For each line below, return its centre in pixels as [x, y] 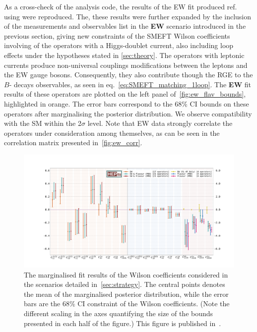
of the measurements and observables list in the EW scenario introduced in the [125, 26]
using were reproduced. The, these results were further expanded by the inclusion [128, 16]
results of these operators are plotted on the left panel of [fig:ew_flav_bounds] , [125, 94]
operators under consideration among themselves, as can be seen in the [112, 133]
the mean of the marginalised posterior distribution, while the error [126, 294]
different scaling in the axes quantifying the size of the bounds [119, 313]
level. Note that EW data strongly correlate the [160, 123]
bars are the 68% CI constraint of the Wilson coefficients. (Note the [127, 304]
